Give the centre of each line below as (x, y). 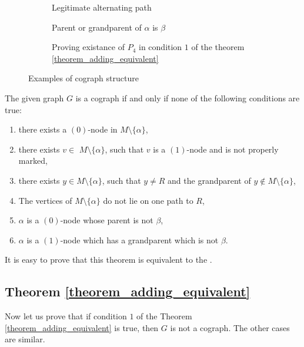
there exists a (43, 129)
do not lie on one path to (148, 200)
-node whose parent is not (107, 220)
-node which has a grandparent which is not (139, 239)
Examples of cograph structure (83, 78)
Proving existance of (88, 47)
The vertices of (45, 200)
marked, (33, 161)
